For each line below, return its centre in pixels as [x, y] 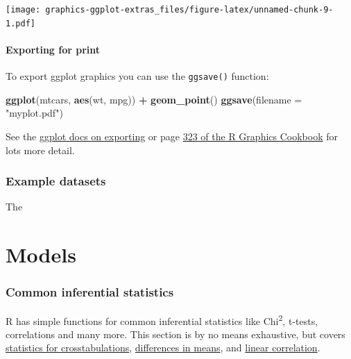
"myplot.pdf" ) [34, 113]
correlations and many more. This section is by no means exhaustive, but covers [175, 334]
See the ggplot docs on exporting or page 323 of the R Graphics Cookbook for [172, 136]
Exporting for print [53, 49]
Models [41, 254]
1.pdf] [20, 23]
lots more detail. [40, 150]
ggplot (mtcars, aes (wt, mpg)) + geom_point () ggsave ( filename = [154, 99]
